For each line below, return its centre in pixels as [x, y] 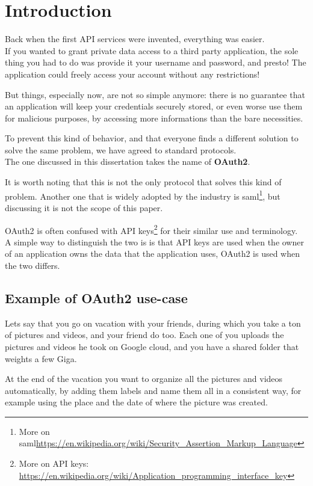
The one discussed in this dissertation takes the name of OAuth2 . [128, 161]
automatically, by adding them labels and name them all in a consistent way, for [153, 390]
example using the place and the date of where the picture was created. [136, 402]
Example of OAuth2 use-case [96, 297]
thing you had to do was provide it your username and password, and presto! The [156, 62]
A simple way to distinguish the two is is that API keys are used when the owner [154, 241]
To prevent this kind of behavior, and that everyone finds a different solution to [152, 138]
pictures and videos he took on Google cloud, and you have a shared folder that [152, 346]
